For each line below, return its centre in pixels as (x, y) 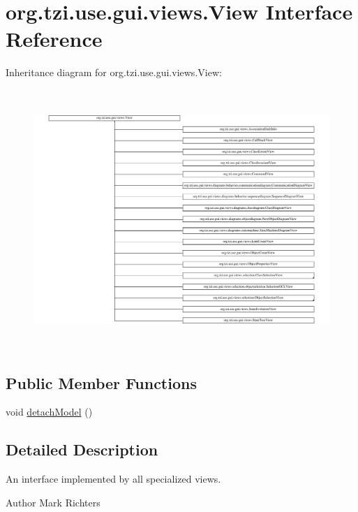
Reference (54, 39)
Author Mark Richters (53, 502)
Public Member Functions (101, 382)
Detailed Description (82, 449)
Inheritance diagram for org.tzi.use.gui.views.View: (114, 72)
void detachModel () (49, 412)
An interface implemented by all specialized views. (113, 479)
